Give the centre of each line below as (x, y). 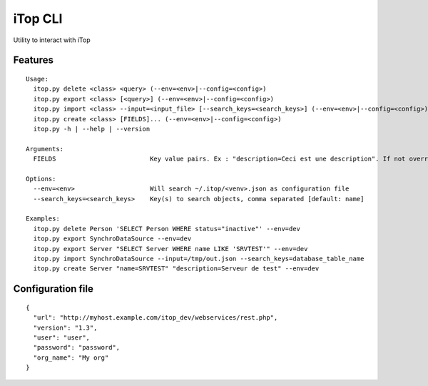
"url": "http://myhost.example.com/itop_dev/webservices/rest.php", (156, 318)
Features (33, 60)
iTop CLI (38, 19)
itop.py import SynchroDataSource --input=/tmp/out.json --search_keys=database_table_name (199, 258)
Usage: (37, 79)
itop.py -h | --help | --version (92, 129)
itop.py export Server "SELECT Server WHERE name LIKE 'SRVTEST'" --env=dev (170, 249)
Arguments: (45, 149)
